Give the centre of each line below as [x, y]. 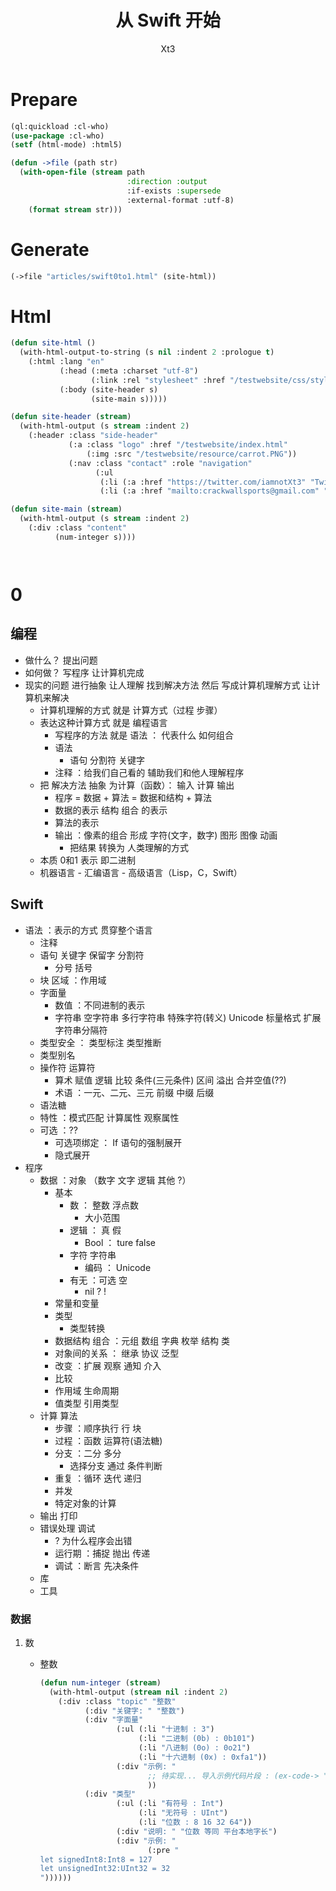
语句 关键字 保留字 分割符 [92, 955]
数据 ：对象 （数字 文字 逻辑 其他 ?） [115, 1180]
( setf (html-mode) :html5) [66, 145]
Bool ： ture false [120, 1242]
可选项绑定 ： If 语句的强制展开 [118, 1142]
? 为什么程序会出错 [93, 1540]
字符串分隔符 [81, 1030]
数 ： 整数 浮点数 [104, 1205]
